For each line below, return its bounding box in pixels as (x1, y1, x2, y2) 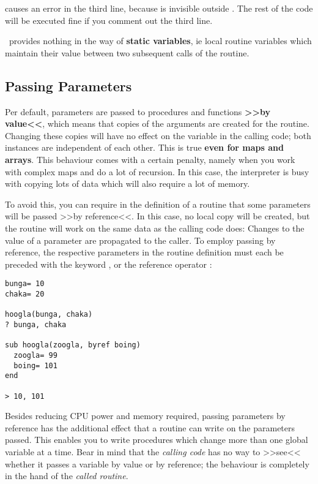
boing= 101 (13, 361, 57, 370)
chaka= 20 (5, 289, 45, 298)
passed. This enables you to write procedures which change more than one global (5, 433, 308, 446)
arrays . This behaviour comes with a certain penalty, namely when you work (5, 153, 295, 165)
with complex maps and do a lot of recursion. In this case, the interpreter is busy (5, 165, 309, 178)
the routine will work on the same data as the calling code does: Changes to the (5, 221, 305, 234)
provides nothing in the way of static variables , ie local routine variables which (9, 34, 312, 47)
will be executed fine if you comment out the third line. (5, 13, 213, 26)
